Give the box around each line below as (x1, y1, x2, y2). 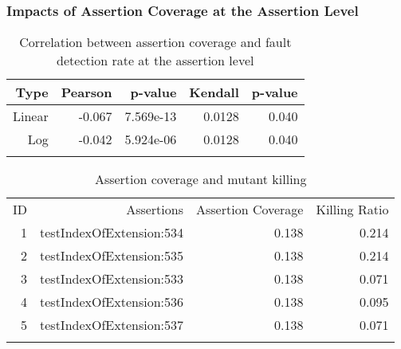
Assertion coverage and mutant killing (94, 170, 307, 189)
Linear (13, 107, 49, 126)
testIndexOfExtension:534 (40, 223, 183, 242)
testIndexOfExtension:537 (40, 316, 183, 335)
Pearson (61, 83, 112, 102)
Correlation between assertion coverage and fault (19, 33, 292, 52)
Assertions (126, 200, 183, 219)
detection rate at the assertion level (57, 51, 254, 70)
